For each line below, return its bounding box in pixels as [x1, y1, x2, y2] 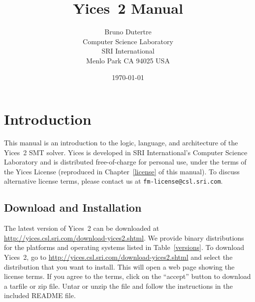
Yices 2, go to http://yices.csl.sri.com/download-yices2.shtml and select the [4, 252, 233, 262]
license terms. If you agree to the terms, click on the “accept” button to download [4, 271, 251, 281]
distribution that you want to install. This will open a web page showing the [4, 261, 235, 272]
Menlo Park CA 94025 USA [86, 55, 170, 65]
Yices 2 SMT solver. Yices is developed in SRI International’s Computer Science [4, 147, 248, 157]
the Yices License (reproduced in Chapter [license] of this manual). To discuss [4, 166, 240, 176]
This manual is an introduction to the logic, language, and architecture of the [4, 137, 238, 148]
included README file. [4, 290, 76, 301]
